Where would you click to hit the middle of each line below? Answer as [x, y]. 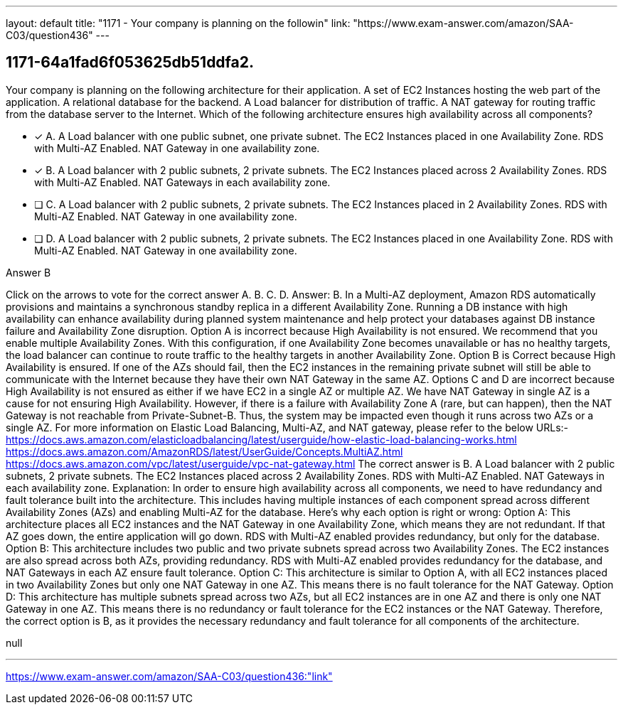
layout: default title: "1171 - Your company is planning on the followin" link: [178, 23]
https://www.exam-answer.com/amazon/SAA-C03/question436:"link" [169, 676]
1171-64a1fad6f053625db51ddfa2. [130, 63]
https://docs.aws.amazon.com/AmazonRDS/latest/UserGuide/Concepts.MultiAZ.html [204, 451]
